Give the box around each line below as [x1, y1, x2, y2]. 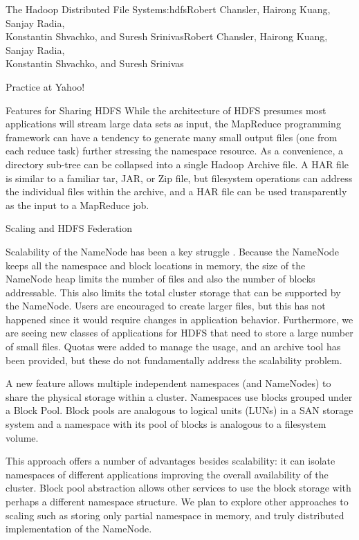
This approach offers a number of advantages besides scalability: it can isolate [6, 453, 335, 468]
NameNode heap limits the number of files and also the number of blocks [6, 271, 315, 286]
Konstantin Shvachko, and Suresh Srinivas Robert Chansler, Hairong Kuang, [6, 29, 328, 44]
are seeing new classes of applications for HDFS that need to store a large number [6, 325, 353, 340]
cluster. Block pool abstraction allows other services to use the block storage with [6, 480, 351, 495]
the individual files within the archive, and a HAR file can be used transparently [6, 184, 347, 199]
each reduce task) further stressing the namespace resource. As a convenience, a [6, 143, 343, 158]
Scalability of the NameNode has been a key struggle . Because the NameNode [6, 244, 339, 258]
